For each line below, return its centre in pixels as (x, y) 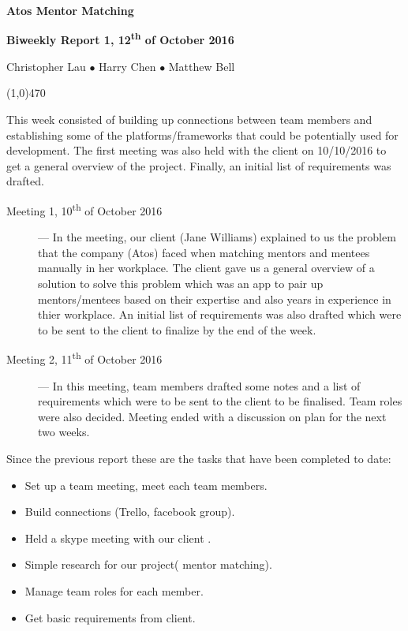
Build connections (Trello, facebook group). (130, 512)
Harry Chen (127, 66)
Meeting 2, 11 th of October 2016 (84, 358)
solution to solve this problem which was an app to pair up (181, 284)
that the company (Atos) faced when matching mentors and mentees (204, 252)
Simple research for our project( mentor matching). (148, 564)
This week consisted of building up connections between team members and (189, 119)
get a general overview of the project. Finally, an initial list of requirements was (199, 165)
